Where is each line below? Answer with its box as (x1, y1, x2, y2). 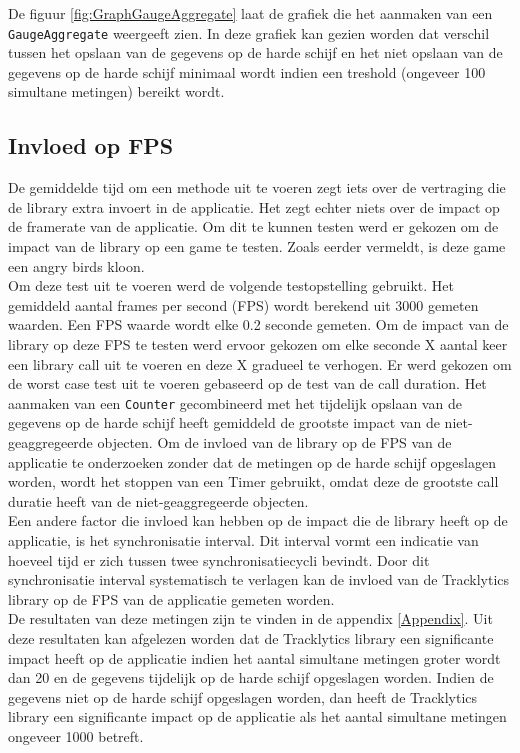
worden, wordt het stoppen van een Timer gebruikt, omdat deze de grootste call (8, 471, 499, 492)
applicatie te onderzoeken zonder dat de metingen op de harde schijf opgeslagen (8, 451, 496, 472)
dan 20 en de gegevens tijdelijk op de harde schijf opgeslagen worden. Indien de (8, 667, 494, 688)
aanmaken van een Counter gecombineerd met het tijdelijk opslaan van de (8, 392, 462, 413)
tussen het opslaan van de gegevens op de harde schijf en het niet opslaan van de (8, 42, 503, 63)
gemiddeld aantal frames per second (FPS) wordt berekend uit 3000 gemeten (8, 294, 479, 315)
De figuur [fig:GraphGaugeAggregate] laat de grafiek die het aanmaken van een (8, 3, 493, 23)
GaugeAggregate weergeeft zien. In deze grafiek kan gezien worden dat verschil (8, 22, 490, 43)
